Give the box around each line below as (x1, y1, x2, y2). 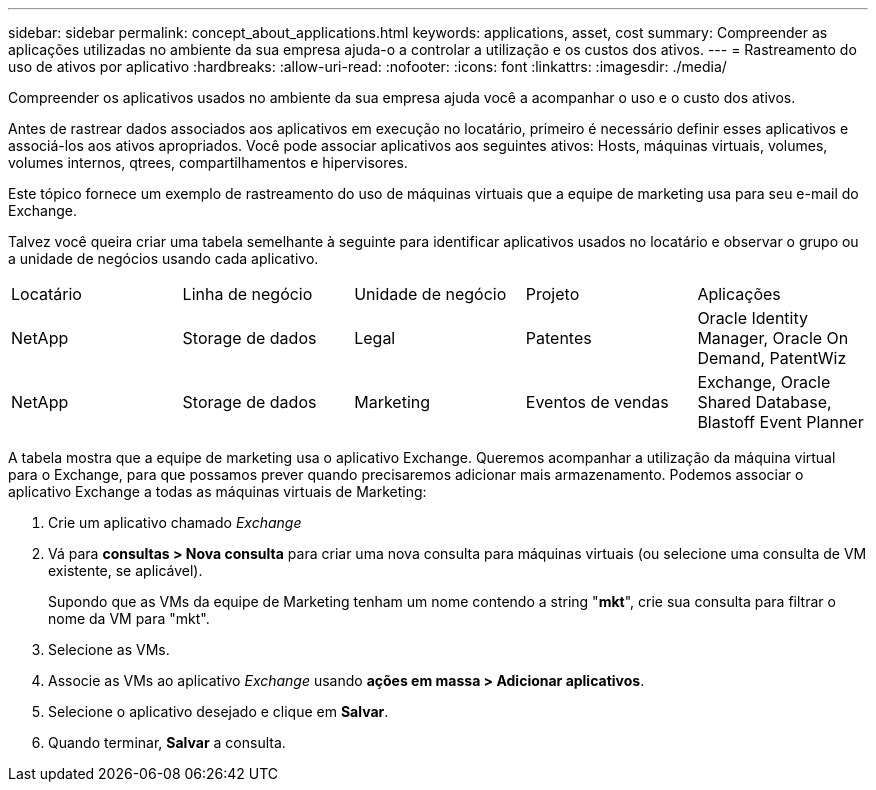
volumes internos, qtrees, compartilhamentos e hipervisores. (8, 154, 408, 171)
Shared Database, (697, 392, 832, 412)
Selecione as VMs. (48, 641, 170, 658)
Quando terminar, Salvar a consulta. (48, 734, 286, 751)
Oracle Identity (697, 308, 808, 328)
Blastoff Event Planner (697, 412, 864, 432)
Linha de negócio (182, 284, 313, 304)
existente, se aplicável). (48, 562, 203, 579)
